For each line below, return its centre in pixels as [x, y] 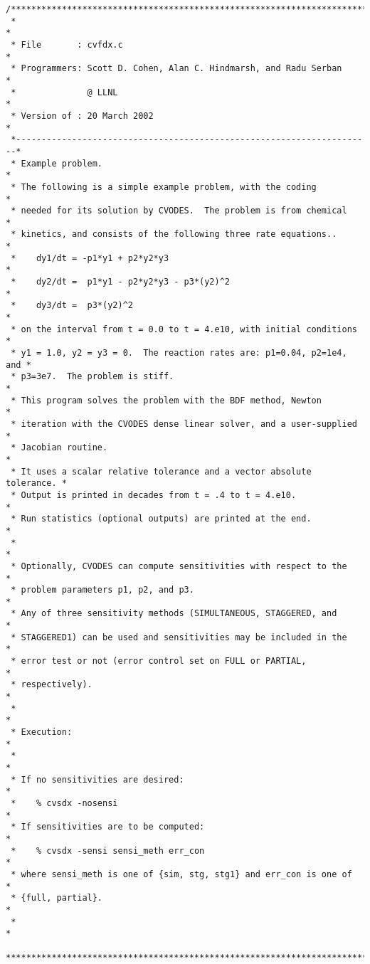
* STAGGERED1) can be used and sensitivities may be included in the [179, 637]
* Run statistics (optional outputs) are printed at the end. [161, 519]
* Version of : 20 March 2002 [82, 116]
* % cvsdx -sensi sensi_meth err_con [108, 851]
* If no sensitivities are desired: [97, 779]
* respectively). [52, 685]
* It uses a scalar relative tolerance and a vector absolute [161, 471]
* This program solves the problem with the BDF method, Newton [166, 400]
